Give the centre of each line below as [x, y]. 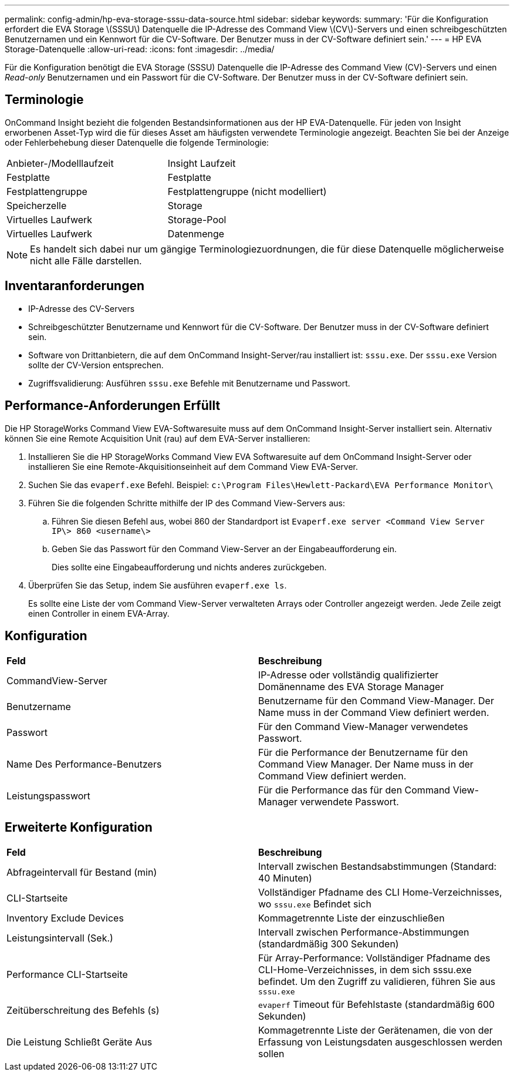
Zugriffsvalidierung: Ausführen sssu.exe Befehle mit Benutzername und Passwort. [189, 383]
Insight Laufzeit [202, 163]
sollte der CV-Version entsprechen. [96, 365]
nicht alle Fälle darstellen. [86, 260]
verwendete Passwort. [349, 802]
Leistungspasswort [48, 796]
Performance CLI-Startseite [67, 974]
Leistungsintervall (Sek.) [60, 938]
